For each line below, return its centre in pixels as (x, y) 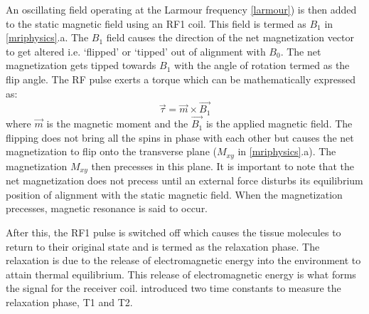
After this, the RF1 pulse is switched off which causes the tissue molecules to (173, 232)
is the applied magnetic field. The (279, 124)
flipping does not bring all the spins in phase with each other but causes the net (180, 137)
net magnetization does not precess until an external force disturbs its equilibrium (184, 180)
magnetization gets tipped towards (81, 65)
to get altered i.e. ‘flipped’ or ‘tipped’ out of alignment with (136, 51)
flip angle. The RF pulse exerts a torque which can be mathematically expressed (181, 79)
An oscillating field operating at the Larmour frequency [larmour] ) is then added (181, 9)
